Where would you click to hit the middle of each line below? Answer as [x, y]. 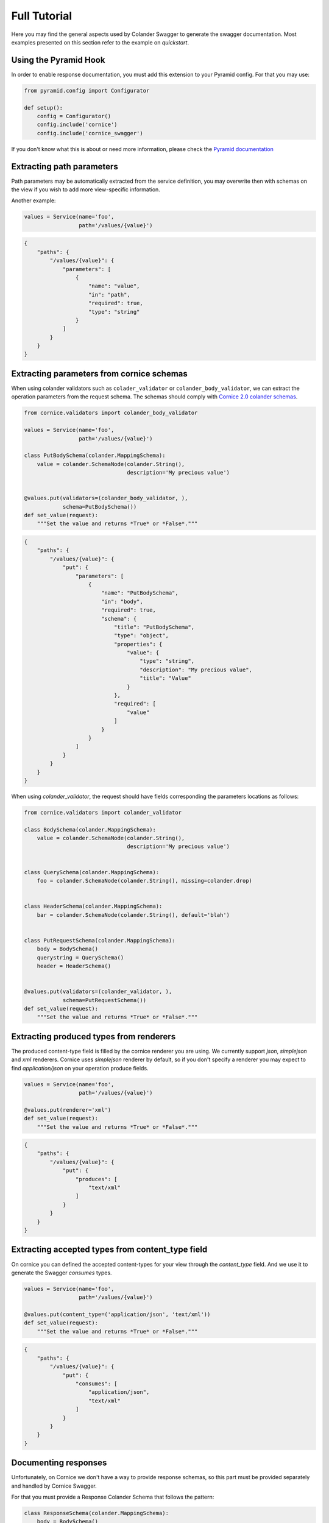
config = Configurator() [74, 116]
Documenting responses [59, 1463]
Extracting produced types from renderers [94, 1037]
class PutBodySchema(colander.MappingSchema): [95, 456]
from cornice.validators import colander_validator [103, 812]
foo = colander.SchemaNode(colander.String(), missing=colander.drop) [145, 881]
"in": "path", [109, 295]
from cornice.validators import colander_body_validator [111, 413]
